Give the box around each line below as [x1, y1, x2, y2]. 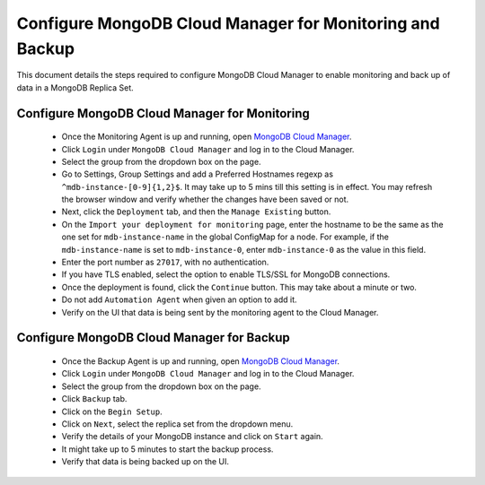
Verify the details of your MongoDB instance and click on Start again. [61, 431, 323, 442]
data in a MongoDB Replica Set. [16, 82, 134, 93]
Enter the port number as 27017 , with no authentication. [61, 256, 269, 268]
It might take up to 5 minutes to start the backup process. [61, 444, 274, 455]
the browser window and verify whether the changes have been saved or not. [61, 194, 349, 205]
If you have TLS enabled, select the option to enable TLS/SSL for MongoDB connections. [61, 269, 391, 280]
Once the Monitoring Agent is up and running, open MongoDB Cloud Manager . [61, 131, 352, 143]
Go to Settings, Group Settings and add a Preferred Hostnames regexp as [61, 169, 334, 179]
